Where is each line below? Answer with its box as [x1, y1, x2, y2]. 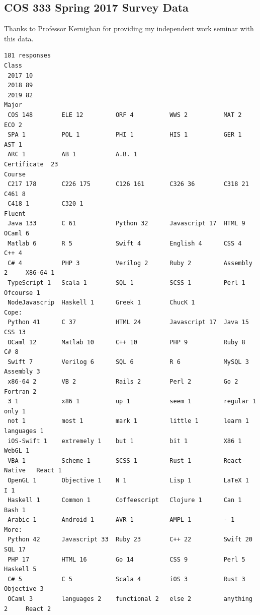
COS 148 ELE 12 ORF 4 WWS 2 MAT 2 [8, 111, 242, 118]
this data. [4, 33, 34, 43]
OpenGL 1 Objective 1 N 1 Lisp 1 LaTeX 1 [8, 476, 249, 484]
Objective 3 [4, 585, 44, 593]
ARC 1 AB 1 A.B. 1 [8, 151, 137, 158]
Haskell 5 [4, 566, 37, 573]
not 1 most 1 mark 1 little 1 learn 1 [8, 417, 249, 425]
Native [4, 467, 26, 474]
